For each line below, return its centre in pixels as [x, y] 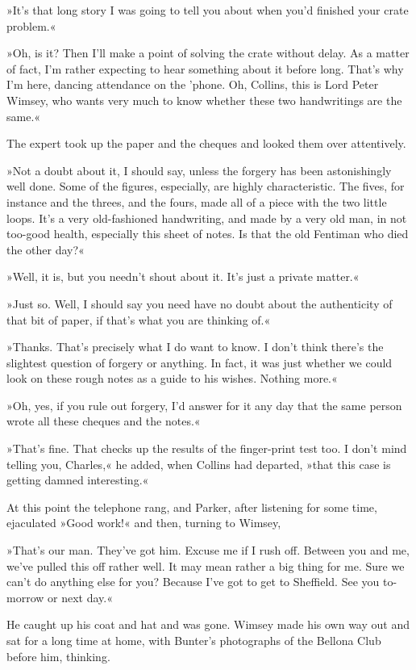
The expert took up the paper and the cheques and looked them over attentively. [206, 143]
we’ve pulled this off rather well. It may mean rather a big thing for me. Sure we [206, 565]
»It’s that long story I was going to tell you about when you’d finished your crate [208, 10]
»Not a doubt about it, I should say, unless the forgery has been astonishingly [199, 170]
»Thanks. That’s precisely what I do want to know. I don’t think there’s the [195, 347]
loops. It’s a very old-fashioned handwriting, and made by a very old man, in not [207, 218]
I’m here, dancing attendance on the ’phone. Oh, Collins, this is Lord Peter [193, 84]
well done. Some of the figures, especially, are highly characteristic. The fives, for [206, 186]
